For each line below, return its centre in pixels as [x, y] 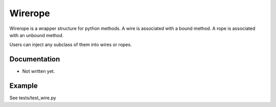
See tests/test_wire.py [33, 98]
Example [24, 86]
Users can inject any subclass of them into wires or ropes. [71, 45]
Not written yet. [39, 72]
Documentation [35, 59]
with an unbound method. [37, 35]
